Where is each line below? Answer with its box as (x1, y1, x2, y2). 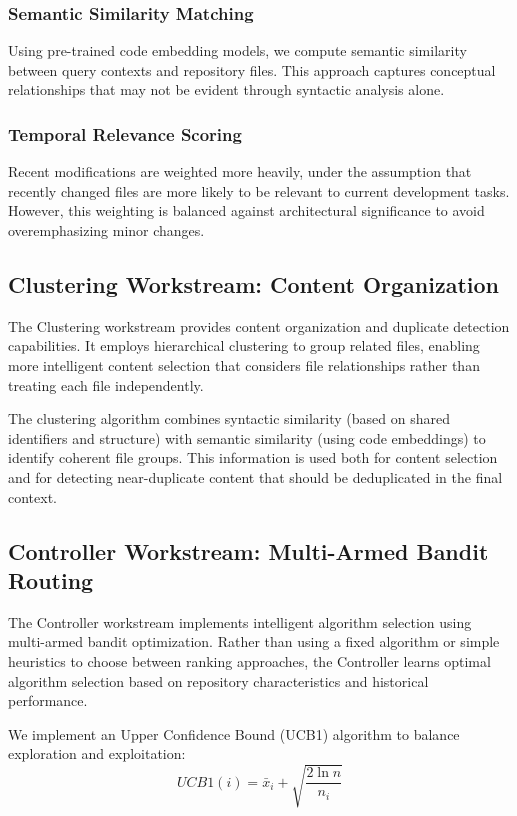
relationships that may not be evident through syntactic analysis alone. (8, 79, 445, 100)
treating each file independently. (8, 374, 204, 395)
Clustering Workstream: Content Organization (8, 268, 499, 299)
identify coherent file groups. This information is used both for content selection (8, 447, 498, 468)
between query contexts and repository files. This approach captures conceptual (8, 59, 496, 80)
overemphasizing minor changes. (8, 220, 205, 240)
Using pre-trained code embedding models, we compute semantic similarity (8, 40, 467, 61)
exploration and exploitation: (8, 743, 186, 764)
